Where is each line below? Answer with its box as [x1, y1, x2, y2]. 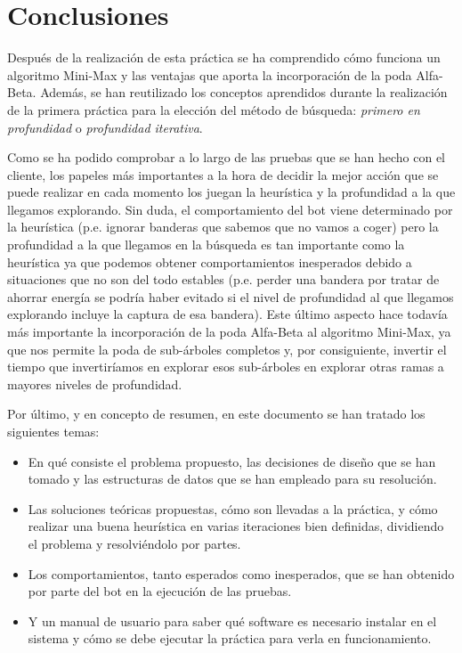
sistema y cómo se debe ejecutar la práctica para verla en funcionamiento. [28, 629, 432, 648]
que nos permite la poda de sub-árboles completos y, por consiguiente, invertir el [7, 339, 447, 358]
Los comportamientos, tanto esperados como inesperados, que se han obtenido [28, 564, 455, 583]
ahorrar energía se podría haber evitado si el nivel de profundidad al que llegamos [7, 287, 454, 306]
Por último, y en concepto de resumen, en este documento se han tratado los [7, 404, 426, 423]
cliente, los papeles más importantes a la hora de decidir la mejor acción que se [7, 165, 439, 184]
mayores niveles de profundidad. [7, 374, 182, 393]
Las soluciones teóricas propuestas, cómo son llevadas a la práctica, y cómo [28, 499, 438, 518]
